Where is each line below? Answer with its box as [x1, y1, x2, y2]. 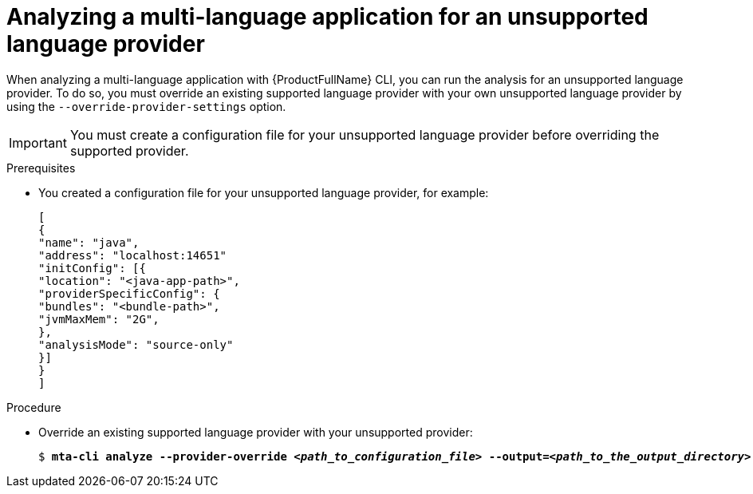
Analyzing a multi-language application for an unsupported [6, 3, 649, 30]
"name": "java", [38, 235, 140, 249]
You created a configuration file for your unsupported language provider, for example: [38, 185, 489, 200]
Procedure [6, 400, 61, 414]
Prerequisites [6, 160, 76, 175]
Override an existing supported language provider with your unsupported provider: [38, 425, 473, 439]
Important [9, 134, 67, 151]
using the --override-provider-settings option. [6, 99, 286, 113]
